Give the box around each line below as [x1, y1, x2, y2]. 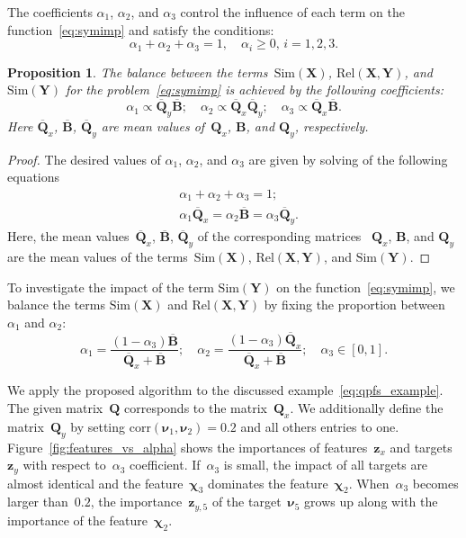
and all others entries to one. [240, 417, 399, 435]
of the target [211, 492, 282, 511]
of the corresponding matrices [197, 227, 362, 246]
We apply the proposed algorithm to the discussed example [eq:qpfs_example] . [7, 381, 444, 399]
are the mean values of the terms [7, 247, 188, 266]
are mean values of [101, 116, 205, 135]
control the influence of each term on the [180, 3, 405, 21]
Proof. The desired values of [7, 149, 161, 168]
